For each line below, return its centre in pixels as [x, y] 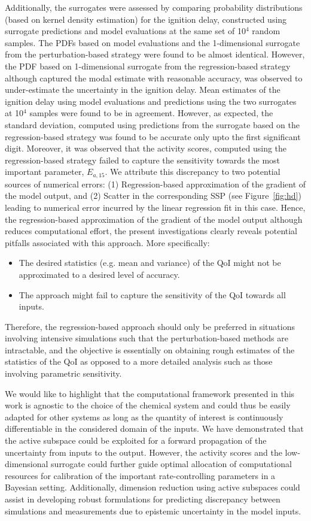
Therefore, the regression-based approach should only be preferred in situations [150, 326]
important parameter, [45, 172]
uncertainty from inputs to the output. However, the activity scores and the [144, 452]
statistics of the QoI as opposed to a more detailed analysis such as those [139, 361]
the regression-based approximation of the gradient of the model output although [154, 219]
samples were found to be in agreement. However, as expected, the [151, 113]
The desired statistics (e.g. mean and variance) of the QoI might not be [150, 263]
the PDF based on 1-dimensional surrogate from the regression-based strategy [148, 66]
